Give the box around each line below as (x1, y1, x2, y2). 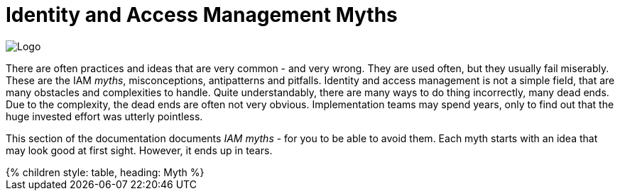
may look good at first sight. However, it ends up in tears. (6, 144, 273, 156)
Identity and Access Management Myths (6, 3, 398, 27)
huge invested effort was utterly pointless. (6, 110, 203, 122)
